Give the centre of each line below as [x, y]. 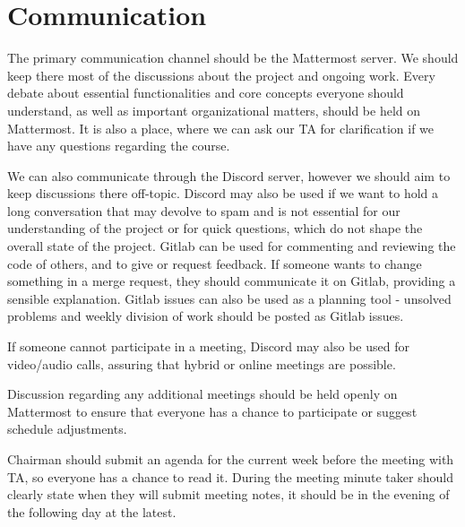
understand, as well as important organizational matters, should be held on [214, 110]
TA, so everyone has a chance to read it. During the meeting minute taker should [230, 476]
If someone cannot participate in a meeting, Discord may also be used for [208, 346]
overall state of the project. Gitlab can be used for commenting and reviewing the [232, 246]
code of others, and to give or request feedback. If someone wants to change [215, 263]
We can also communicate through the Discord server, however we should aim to [229, 175]
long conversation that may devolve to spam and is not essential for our [204, 210]
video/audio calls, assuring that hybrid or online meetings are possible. [202, 363]
